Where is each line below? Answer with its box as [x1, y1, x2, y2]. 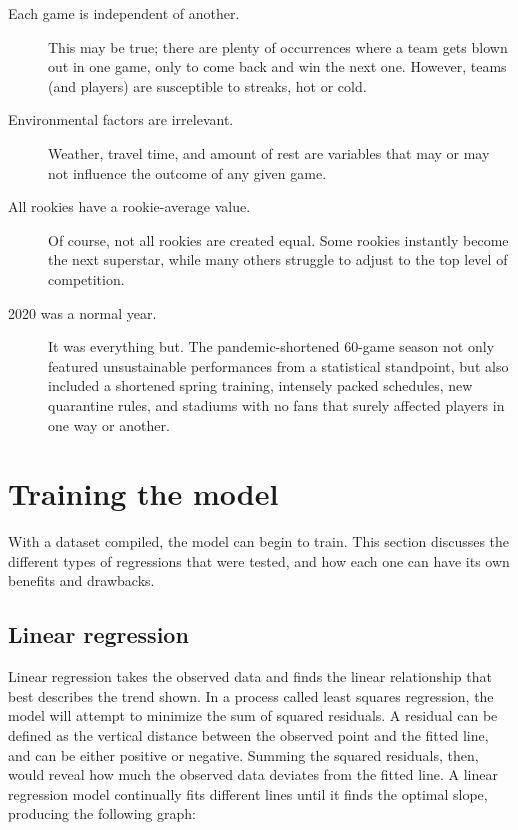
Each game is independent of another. [8, 3, 240, 23]
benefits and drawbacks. [8, 570, 155, 591]
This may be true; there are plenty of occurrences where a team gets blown [48, 36, 508, 57]
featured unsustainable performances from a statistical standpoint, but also [48, 355, 509, 376]
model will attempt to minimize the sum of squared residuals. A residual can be [8, 705, 498, 726]
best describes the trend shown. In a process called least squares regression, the [8, 685, 494, 706]
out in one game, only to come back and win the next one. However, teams [48, 56, 507, 77]
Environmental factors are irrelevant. [8, 109, 234, 130]
